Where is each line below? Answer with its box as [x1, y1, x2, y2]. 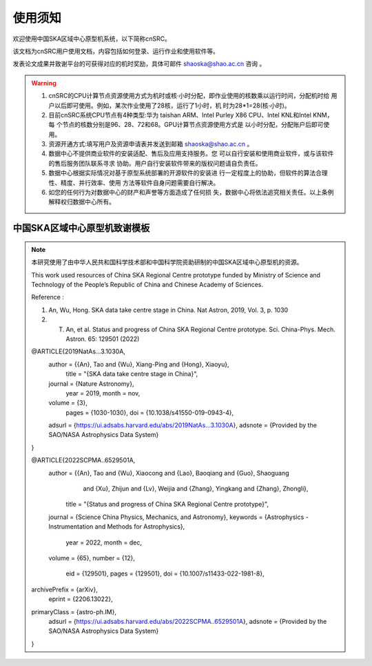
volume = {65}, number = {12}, [48, 554, 136, 562]
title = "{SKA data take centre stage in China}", [65, 370, 198, 378]
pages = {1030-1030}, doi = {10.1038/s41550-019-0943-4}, [65, 408, 234, 417]
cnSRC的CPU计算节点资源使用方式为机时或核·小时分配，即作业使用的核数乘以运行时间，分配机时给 [48, 92, 330, 100]
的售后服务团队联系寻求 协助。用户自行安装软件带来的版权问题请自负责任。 [48, 159, 262, 167]
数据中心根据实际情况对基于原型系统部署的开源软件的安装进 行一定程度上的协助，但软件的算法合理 [48, 169, 328, 177]
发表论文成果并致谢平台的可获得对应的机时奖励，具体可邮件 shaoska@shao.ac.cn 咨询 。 [12, 59, 266, 68]
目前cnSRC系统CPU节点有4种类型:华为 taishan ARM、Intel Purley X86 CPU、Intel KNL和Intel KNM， [48, 110, 333, 119]
